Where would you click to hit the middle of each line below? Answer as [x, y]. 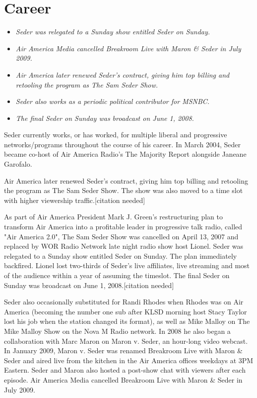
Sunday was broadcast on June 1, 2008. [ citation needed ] [89, 285]
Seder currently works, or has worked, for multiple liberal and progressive [116, 135]
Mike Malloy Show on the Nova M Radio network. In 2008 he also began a [117, 331]
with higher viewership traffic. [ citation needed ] [75, 200]
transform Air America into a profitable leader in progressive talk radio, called [123, 227]
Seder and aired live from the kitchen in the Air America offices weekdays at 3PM [129, 360]
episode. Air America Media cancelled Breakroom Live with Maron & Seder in [123, 379]
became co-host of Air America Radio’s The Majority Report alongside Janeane [125, 154]
